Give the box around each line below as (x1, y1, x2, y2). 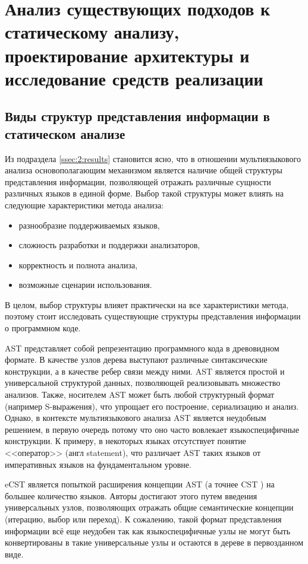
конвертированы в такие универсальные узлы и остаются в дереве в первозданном (5, 536, 304, 549)
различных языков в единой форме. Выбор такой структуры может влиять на (5, 187, 284, 199)
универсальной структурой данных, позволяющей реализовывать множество (5, 376, 281, 389)
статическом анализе (5, 124, 125, 142)
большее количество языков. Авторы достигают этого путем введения (5, 489, 257, 502)
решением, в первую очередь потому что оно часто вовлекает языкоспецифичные (5, 423, 299, 435)
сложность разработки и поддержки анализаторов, (18, 239, 200, 251)
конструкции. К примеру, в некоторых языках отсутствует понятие (5, 435, 246, 447)
